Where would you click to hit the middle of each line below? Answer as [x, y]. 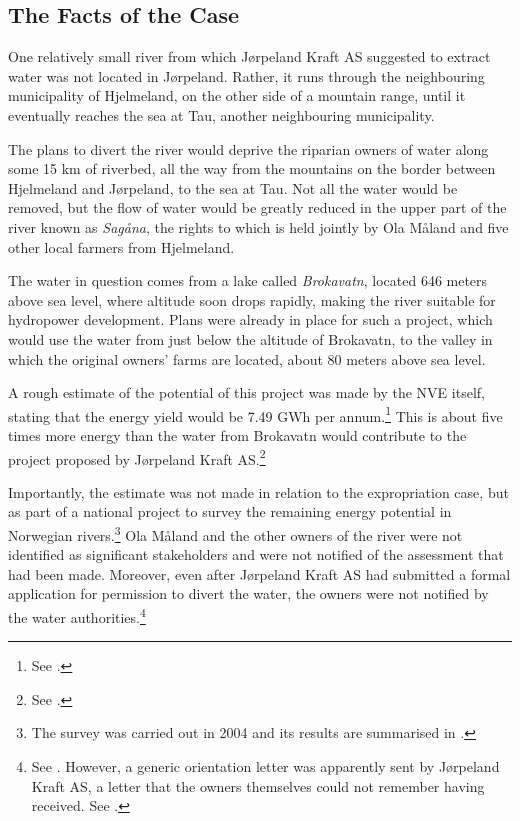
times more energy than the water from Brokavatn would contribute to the [237, 434]
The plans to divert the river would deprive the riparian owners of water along [248, 148]
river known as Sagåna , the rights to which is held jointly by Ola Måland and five [258, 226]
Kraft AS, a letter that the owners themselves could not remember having [258, 785]
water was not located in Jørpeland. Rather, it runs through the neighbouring [246, 75]
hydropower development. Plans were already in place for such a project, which [250, 319]
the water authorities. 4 [77, 615]
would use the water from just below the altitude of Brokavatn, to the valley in [250, 338]
